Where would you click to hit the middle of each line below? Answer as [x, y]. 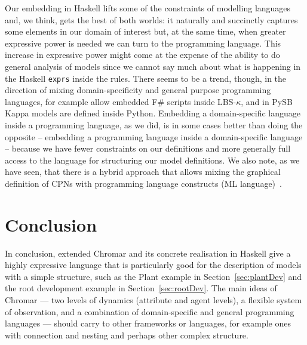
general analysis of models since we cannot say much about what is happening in [153, 66]
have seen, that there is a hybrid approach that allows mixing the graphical [143, 172]
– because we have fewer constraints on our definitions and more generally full [148, 148]
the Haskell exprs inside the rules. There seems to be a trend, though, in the [146, 78]
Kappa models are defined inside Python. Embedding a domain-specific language [153, 113]
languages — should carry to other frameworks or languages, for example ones [148, 323]
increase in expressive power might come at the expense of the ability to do [142, 55]
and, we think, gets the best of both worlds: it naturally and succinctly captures [151, 19]
